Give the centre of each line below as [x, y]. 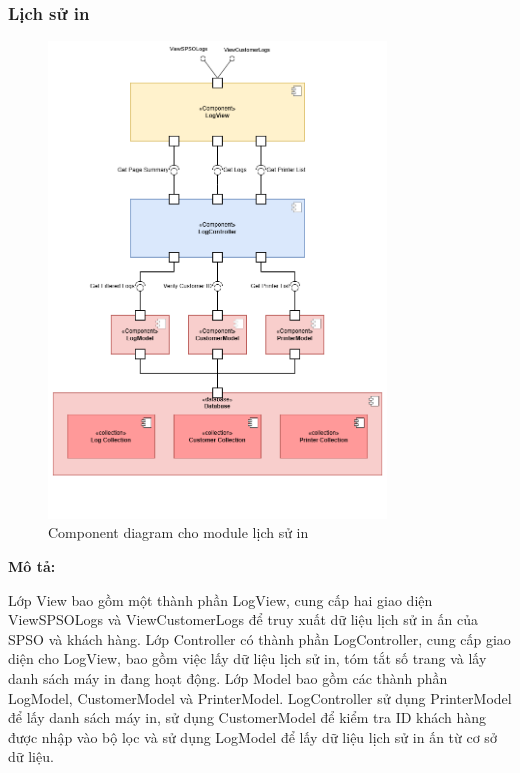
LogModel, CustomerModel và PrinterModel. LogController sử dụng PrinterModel [260, 697]
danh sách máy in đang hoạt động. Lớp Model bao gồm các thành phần [228, 677]
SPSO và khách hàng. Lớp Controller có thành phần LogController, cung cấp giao [259, 638]
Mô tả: [32, 565]
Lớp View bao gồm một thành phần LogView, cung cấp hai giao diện [220, 599]
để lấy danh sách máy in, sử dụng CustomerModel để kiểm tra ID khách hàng [247, 717]
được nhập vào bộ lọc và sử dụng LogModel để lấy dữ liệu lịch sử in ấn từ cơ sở [252, 736]
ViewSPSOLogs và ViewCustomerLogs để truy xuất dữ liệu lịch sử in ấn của [243, 619]
